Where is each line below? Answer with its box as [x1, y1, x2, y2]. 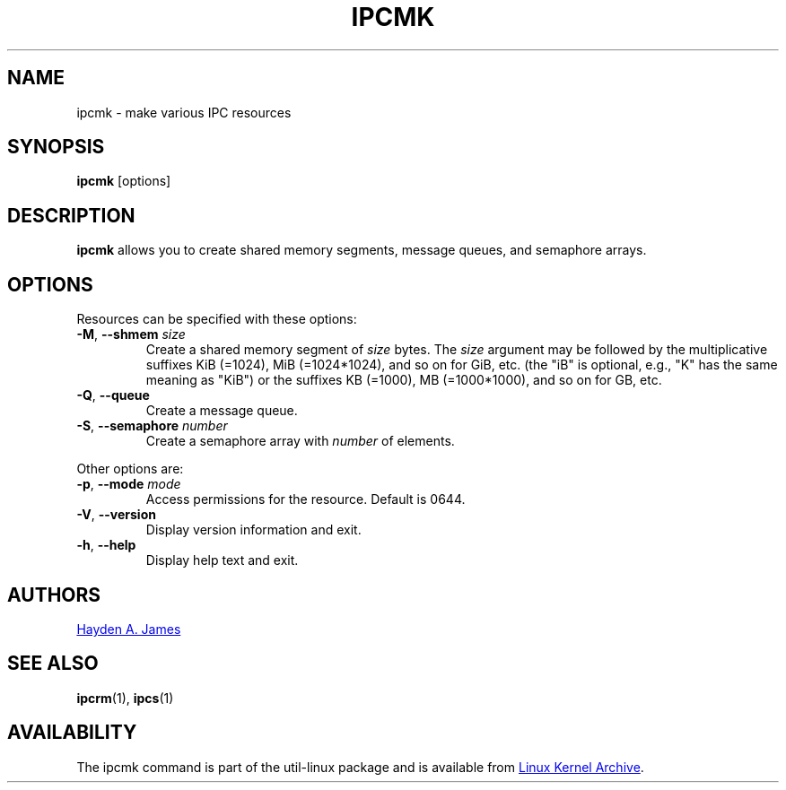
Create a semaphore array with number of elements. [145, 433, 455, 449]
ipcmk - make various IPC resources [76, 104, 292, 120]
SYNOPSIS [7, 135, 105, 159]
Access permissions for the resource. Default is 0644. [145, 491, 466, 508]
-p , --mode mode [76, 476, 181, 492]
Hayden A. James [76, 621, 181, 637]
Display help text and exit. [145, 552, 299, 569]
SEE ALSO [7, 652, 99, 675]
